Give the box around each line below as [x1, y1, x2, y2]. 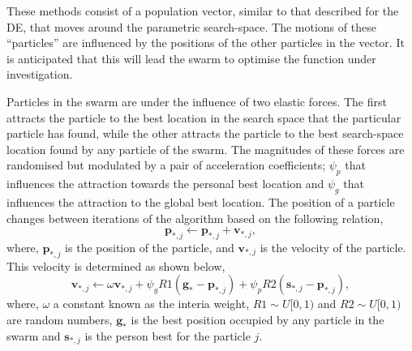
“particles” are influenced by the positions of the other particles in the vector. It [6, 34, 405, 51]
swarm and [6, 327, 61, 344]
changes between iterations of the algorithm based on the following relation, [6, 209, 384, 226]
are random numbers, [6, 310, 113, 327]
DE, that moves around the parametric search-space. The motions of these [6, 18, 376, 35]
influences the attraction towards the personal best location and [6, 175, 324, 192]
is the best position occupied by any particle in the [131, 310, 384, 327]
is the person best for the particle [84, 327, 251, 344]
